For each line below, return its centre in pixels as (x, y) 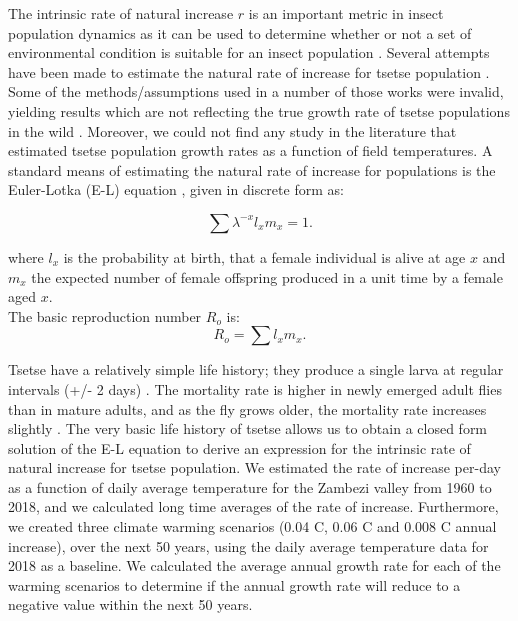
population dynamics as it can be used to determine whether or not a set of (240, 32)
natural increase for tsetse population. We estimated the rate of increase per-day (254, 467)
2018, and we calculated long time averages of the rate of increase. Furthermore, (253, 506)
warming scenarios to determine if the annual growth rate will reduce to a (234, 584)
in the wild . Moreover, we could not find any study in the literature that (232, 130)
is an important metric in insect (346, 13)
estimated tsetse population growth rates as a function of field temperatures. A (250, 150)
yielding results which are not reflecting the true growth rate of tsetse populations (259, 110)
